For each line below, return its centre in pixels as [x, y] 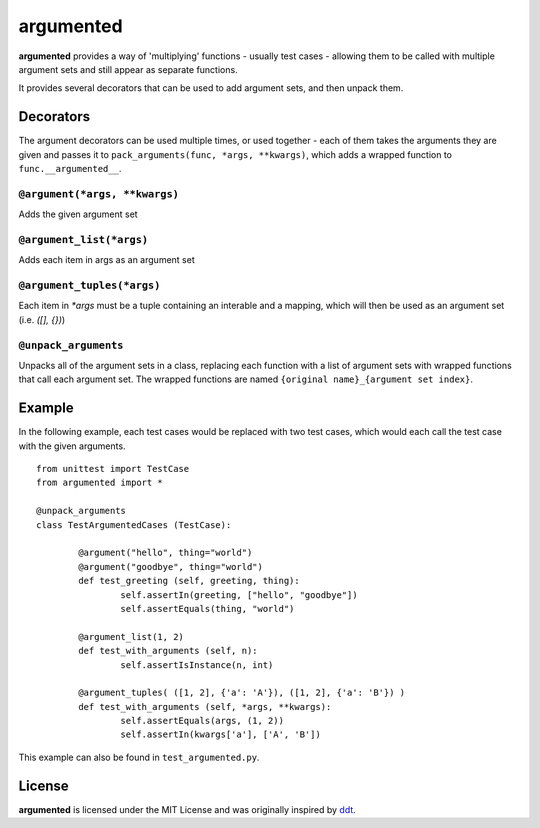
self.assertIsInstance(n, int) [197, 664]
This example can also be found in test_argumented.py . [139, 757]
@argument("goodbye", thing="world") [171, 566]
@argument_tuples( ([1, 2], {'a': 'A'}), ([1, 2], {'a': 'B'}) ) [242, 693]
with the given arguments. [72, 446]
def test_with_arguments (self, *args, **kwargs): [205, 706]
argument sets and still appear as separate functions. [128, 69]
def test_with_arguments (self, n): [168, 651]
